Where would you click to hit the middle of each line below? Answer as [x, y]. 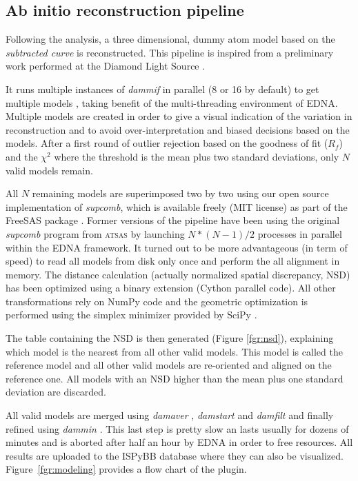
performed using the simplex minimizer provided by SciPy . [131, 315]
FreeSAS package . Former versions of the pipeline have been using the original [173, 220]
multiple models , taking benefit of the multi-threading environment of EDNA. [172, 102]
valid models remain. [49, 170]
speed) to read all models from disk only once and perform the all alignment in [173, 261]
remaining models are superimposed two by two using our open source [180, 193]
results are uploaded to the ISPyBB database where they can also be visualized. [175, 455]
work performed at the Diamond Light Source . [106, 66]
